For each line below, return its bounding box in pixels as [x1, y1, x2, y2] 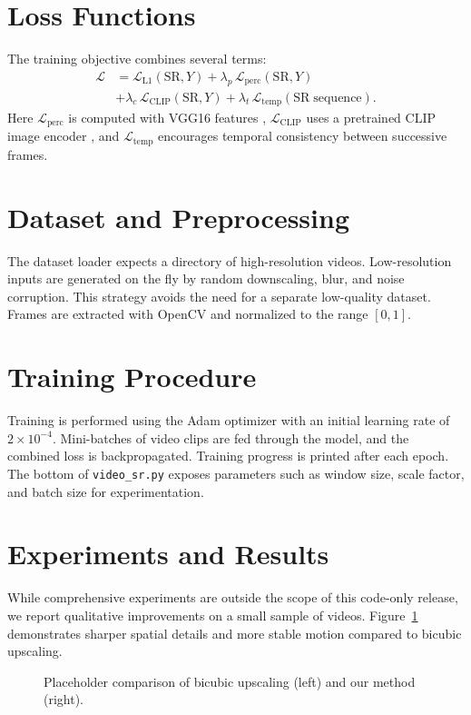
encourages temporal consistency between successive [158, 126, 447, 145]
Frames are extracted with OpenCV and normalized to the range [7, 304, 368, 323]
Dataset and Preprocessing [7, 198, 349, 235]
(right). [44, 690, 84, 709]
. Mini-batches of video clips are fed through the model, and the [52, 428, 409, 447]
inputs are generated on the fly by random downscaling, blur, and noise [7, 269, 405, 288]
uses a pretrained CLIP [306, 108, 436, 127]
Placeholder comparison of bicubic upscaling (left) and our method [44, 671, 416, 690]
